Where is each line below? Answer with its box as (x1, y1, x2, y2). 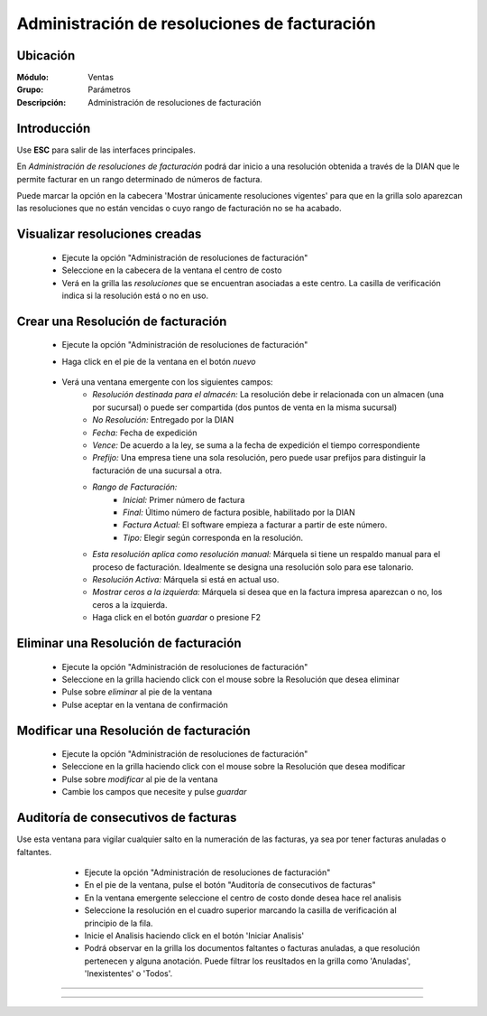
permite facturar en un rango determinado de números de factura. (16, 173, 263, 184)
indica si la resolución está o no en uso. (61, 290, 209, 301)
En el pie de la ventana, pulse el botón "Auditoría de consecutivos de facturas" (84, 880, 376, 890)
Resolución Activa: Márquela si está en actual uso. (92, 573, 280, 584)
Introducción (16, 120, 91, 135)
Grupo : (16, 84, 44, 95)
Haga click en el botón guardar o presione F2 (92, 612, 262, 623)
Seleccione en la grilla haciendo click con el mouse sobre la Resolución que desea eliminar (61, 674, 400, 685)
